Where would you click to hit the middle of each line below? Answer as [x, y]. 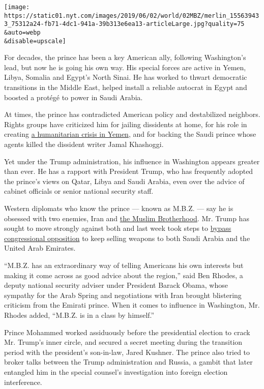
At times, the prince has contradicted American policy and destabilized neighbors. [132, 114]
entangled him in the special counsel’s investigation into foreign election [116, 371]
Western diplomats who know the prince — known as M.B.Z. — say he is [119, 208]
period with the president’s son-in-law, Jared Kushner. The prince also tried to [127, 352]
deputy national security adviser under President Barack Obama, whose [116, 285]
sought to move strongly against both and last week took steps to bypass [118, 228]
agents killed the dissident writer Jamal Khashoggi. [84, 144]
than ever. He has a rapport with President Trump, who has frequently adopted [129, 171]
